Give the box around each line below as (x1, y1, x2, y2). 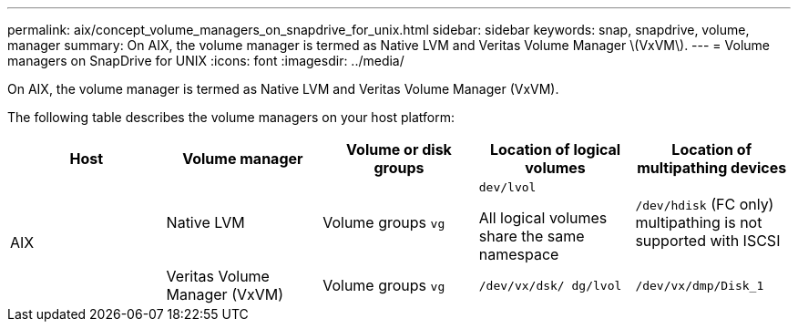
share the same (478, 227, 585, 245)
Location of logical (489, 140, 621, 159)
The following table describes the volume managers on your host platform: (7, 109, 455, 125)
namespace (478, 245, 559, 263)
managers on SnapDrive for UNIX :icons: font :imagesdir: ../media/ (7, 53, 404, 68)
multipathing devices (637, 159, 787, 177)
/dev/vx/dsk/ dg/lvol (478, 278, 622, 293)
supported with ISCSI (635, 231, 781, 250)
